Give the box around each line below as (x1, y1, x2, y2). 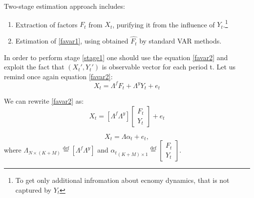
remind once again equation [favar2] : (4, 71, 113, 81)
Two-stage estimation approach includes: (4, 1, 125, 11)
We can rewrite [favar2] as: (4, 96, 84, 106)
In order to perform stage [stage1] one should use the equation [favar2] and (4, 52, 228, 62)
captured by (15, 185, 51, 195)
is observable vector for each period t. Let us (102, 62, 235, 72)
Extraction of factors (15, 19, 78, 29)
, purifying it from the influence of (112, 19, 215, 29)
